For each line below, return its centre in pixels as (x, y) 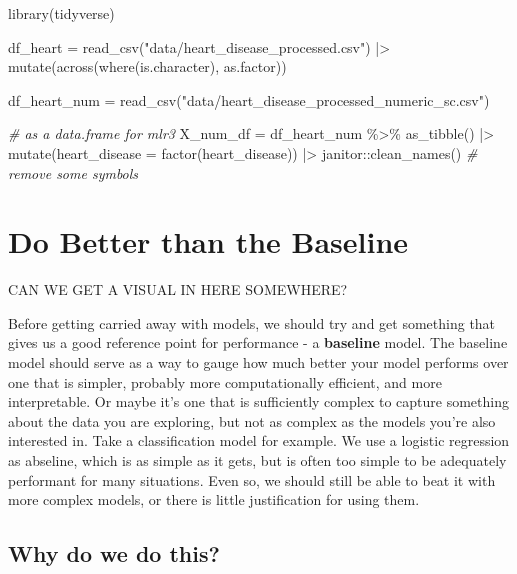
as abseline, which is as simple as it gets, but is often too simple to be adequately (257, 460)
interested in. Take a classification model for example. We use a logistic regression (259, 440)
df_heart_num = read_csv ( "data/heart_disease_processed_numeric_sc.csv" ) (249, 99)
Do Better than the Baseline (208, 241)
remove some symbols (73, 172)
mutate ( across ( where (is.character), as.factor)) (147, 66)
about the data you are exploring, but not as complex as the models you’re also (252, 420)
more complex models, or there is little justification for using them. (214, 499)
